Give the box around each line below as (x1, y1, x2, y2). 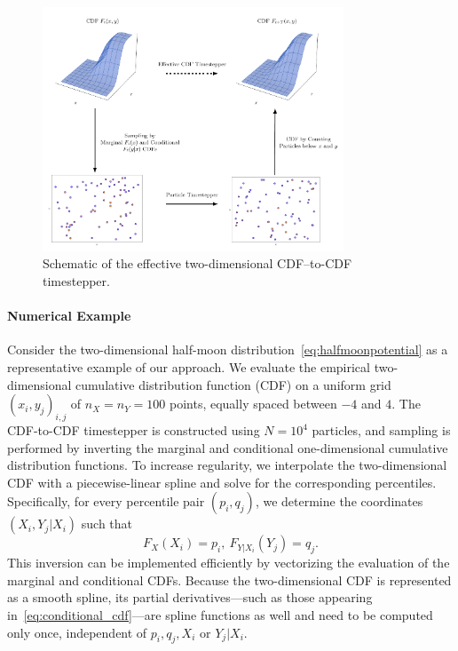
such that (81, 514, 133, 533)
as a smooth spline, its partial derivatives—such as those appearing (7, 588, 373, 607)
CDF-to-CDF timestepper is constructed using (7, 421, 260, 440)
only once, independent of (7, 623, 147, 641)
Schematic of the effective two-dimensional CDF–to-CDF (43, 254, 352, 273)
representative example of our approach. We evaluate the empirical (7, 358, 370, 377)
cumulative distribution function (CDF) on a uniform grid (75, 375, 391, 393)
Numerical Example (7, 306, 131, 325)
